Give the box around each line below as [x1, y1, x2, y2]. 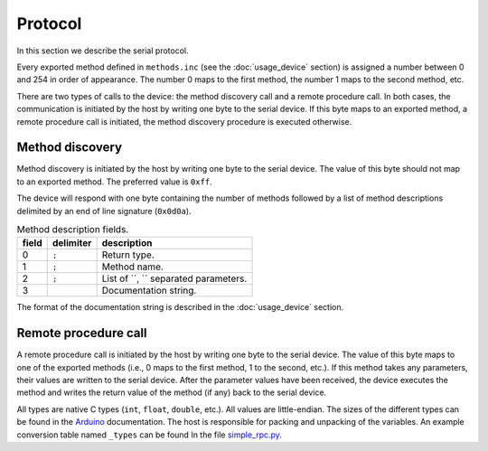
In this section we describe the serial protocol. [16, 45, 189, 56]
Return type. [101, 249, 155, 261]
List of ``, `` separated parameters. [101, 272, 248, 285]
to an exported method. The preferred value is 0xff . [16, 176, 212, 187]
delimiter [52, 237, 92, 249]
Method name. [101, 260, 164, 273]
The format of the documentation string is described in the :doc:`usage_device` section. [16, 302, 343, 313]
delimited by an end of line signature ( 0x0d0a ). [16, 205, 192, 216]
